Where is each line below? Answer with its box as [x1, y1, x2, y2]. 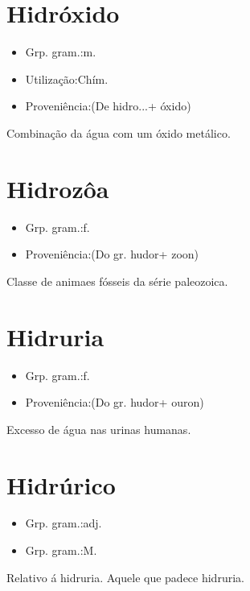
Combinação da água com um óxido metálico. [6, 124, 231, 141]
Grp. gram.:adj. [25, 515, 102, 531]
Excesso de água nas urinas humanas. [6, 420, 191, 437]
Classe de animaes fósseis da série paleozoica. [6, 272, 228, 289]
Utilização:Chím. [25, 70, 109, 87]
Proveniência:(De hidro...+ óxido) [25, 97, 191, 114]
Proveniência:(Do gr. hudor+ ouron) [25, 394, 204, 411]
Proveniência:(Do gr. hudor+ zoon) [25, 246, 199, 262]
